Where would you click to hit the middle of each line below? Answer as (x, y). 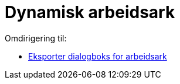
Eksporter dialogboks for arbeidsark (98, 56)
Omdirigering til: (36, 38)
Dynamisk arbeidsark (90, 12)
